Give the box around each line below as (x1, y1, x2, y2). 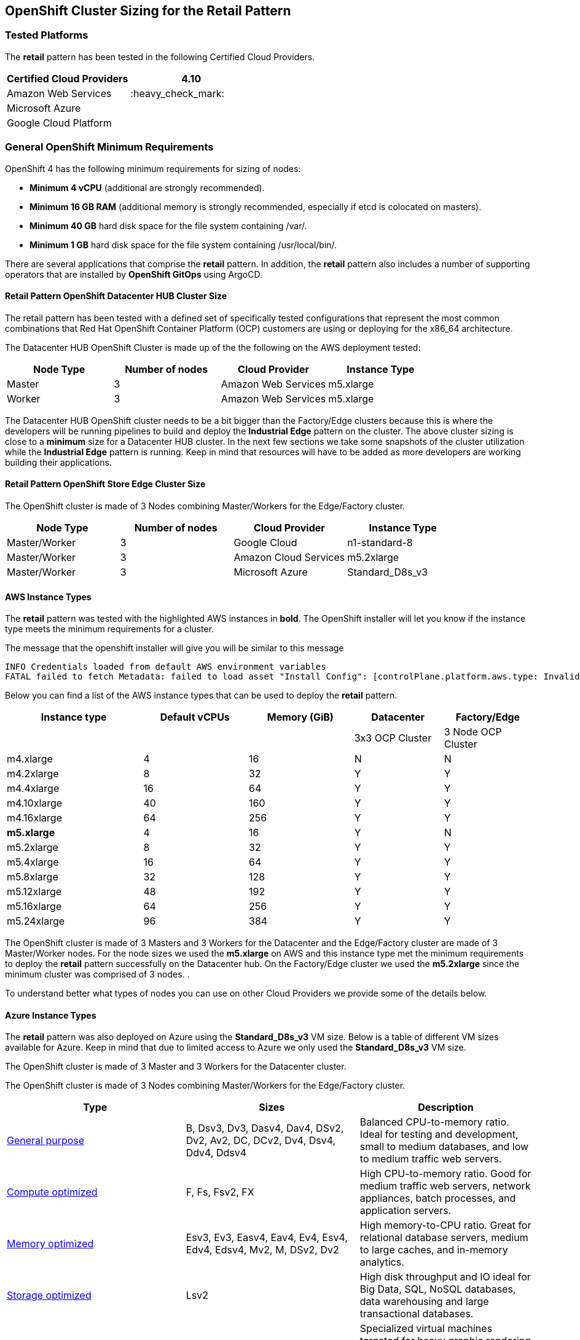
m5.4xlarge (7, 856, 59, 869)
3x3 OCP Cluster (354, 732, 432, 745)
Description (418, 1101, 474, 1114)
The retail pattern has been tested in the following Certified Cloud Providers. (5, 51, 315, 62)
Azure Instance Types (5, 1009, 96, 1021)
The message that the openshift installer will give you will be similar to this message (5, 643, 344, 654)
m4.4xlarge (7, 782, 60, 795)
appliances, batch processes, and (359, 1192, 516, 1205)
